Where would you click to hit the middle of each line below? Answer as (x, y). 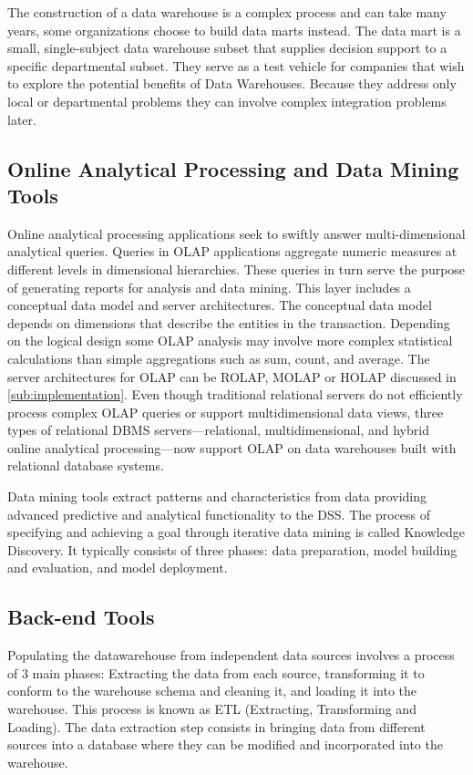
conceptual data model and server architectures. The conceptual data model (220, 305)
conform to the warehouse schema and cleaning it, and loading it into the (212, 691)
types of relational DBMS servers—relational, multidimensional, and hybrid (218, 430)
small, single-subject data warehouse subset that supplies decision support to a (227, 48)
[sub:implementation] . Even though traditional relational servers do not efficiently (235, 394)
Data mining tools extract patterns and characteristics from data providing (217, 496)
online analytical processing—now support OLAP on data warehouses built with (232, 447)
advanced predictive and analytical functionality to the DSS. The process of (219, 514)
